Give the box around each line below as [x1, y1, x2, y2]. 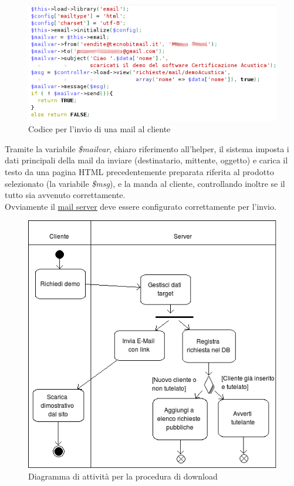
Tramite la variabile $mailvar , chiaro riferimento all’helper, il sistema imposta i [5, 142, 289, 155]
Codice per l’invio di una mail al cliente [28, 123, 171, 135]
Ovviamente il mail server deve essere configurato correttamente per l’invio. [5, 200, 276, 212]
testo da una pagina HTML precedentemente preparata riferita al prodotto [5, 166, 274, 178]
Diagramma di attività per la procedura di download [28, 470, 218, 482]
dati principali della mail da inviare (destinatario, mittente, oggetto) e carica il [5, 154, 288, 166]
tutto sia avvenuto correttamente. [5, 189, 126, 201]
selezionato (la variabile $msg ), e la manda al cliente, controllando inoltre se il [5, 177, 285, 189]
